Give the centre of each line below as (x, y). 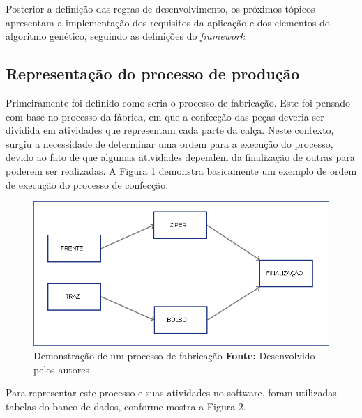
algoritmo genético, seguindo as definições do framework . (127, 36)
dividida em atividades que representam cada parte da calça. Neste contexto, (170, 130)
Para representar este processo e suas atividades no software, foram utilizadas (171, 393)
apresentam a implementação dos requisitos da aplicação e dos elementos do (168, 22)
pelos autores (61, 369)
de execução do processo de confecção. (87, 184)
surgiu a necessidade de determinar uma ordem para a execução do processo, (169, 143)
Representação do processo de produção (153, 73)
